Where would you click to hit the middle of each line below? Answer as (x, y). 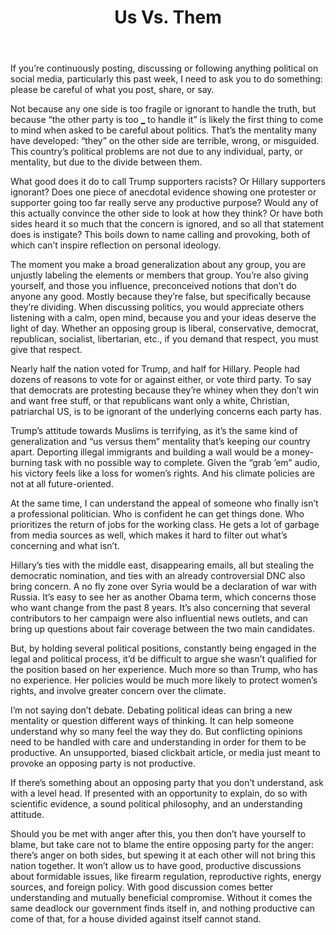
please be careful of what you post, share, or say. (112, 90)
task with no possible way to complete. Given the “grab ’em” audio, (182, 463)
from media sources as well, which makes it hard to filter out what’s (149, 535)
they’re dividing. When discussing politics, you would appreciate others (157, 307)
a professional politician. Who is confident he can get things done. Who (157, 514)
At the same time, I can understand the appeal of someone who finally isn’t (164, 503)
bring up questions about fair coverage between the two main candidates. (163, 629)
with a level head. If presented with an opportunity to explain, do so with (159, 793)
